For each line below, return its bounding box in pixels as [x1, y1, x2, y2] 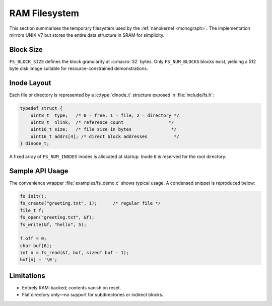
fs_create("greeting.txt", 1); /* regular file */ [20, 200, 161, 206]
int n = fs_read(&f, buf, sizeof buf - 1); [20, 250, 129, 256]
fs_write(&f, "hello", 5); [20, 221, 87, 227]
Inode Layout [9, 79, 51, 88]
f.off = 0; [20, 236, 47, 242]
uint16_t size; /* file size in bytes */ [30, 126, 177, 132]
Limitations [9, 271, 45, 280]
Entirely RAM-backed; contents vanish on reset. [22, 284, 121, 290]
